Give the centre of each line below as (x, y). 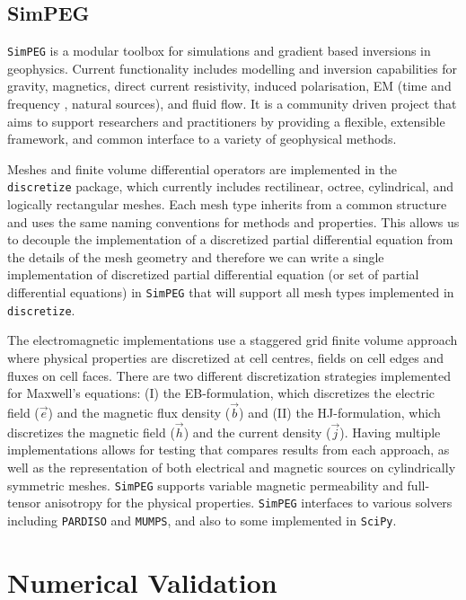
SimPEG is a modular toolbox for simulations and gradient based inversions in (219, 51)
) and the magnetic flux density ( (139, 412)
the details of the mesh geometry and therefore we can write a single (196, 256)
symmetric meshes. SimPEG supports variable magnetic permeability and (205, 485)
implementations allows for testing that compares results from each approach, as (229, 450)
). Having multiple (390, 432)
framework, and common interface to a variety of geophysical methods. (202, 139)
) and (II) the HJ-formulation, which (340, 412)
